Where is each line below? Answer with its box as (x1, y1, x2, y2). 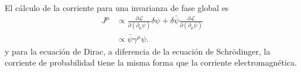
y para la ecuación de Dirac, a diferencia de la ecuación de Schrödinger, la (5, 45, 271, 57)
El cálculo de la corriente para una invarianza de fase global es (5, 2, 229, 13)
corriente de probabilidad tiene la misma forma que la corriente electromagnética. (5, 56, 297, 69)
